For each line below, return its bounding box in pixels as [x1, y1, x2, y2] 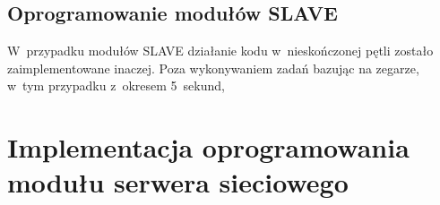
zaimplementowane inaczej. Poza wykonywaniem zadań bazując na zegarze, [7, 58, 419, 77]
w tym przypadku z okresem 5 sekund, [7, 76, 225, 95]
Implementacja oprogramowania [7, 129, 410, 166]
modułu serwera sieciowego [7, 164, 349, 201]
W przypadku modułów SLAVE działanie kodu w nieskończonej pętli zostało [7, 41, 434, 60]
